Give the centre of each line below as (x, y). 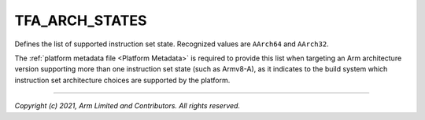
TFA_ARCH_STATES (81, 20)
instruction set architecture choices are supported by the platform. (122, 80)
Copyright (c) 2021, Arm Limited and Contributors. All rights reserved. (127, 106)
